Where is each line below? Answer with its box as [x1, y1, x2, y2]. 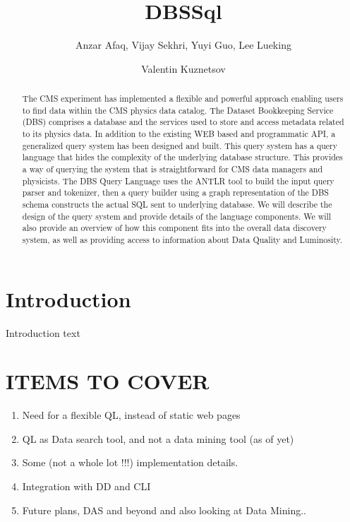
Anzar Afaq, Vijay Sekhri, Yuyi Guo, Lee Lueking [76, 37, 291, 52]
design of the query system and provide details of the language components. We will [22, 210, 332, 222]
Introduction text [6, 325, 80, 340]
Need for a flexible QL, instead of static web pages [22, 408, 241, 422]
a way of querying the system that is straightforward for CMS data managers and [22, 163, 323, 175]
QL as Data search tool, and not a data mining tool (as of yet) [22, 431, 294, 446]
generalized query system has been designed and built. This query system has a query [22, 139, 338, 151]
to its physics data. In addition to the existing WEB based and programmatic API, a [22, 128, 336, 140]
